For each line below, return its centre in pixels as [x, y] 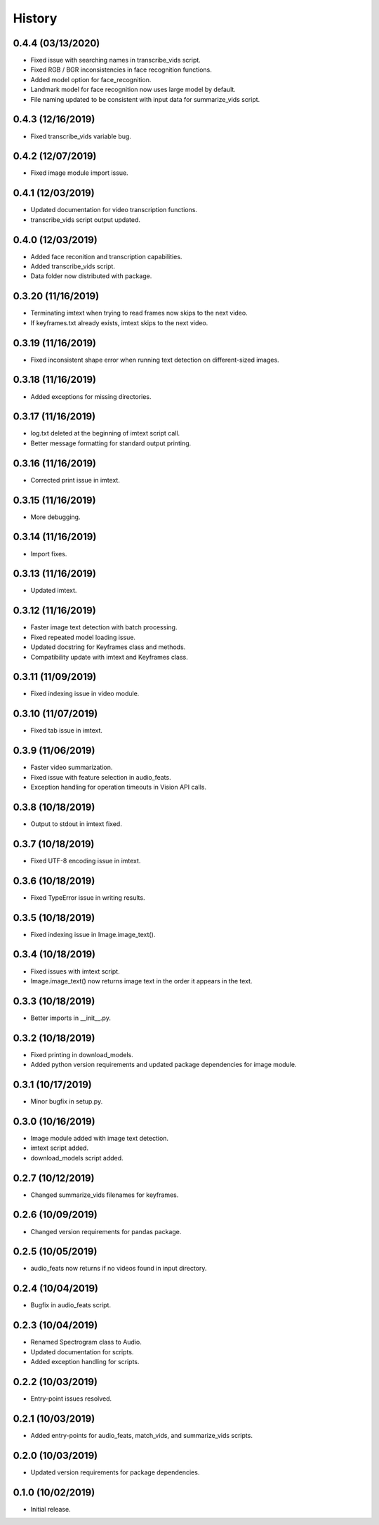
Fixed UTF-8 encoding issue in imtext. [86, 860]
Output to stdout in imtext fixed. [76, 824]
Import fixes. [49, 554]
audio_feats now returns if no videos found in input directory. [119, 1269]
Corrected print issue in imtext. [75, 480]
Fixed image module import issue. [80, 173]
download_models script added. [77, 1158]
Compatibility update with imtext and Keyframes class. [109, 657]
